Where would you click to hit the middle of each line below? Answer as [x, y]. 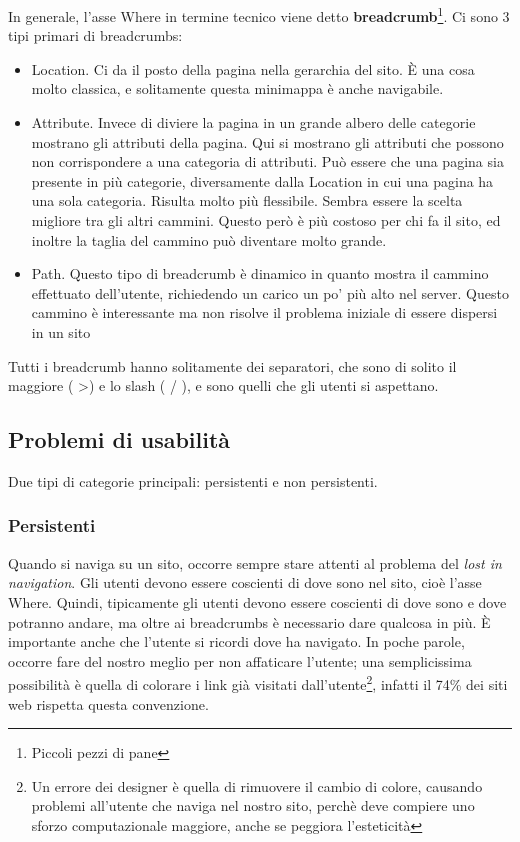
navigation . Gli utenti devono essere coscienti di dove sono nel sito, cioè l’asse [245, 582]
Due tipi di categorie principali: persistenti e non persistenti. [193, 480]
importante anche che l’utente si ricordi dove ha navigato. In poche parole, [236, 641]
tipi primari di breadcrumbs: [95, 35]
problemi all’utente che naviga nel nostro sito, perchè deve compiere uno [253, 805]
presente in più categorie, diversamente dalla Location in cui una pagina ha [262, 180]
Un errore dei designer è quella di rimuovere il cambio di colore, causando [257, 785]
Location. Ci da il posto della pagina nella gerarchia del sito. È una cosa [253, 68]
